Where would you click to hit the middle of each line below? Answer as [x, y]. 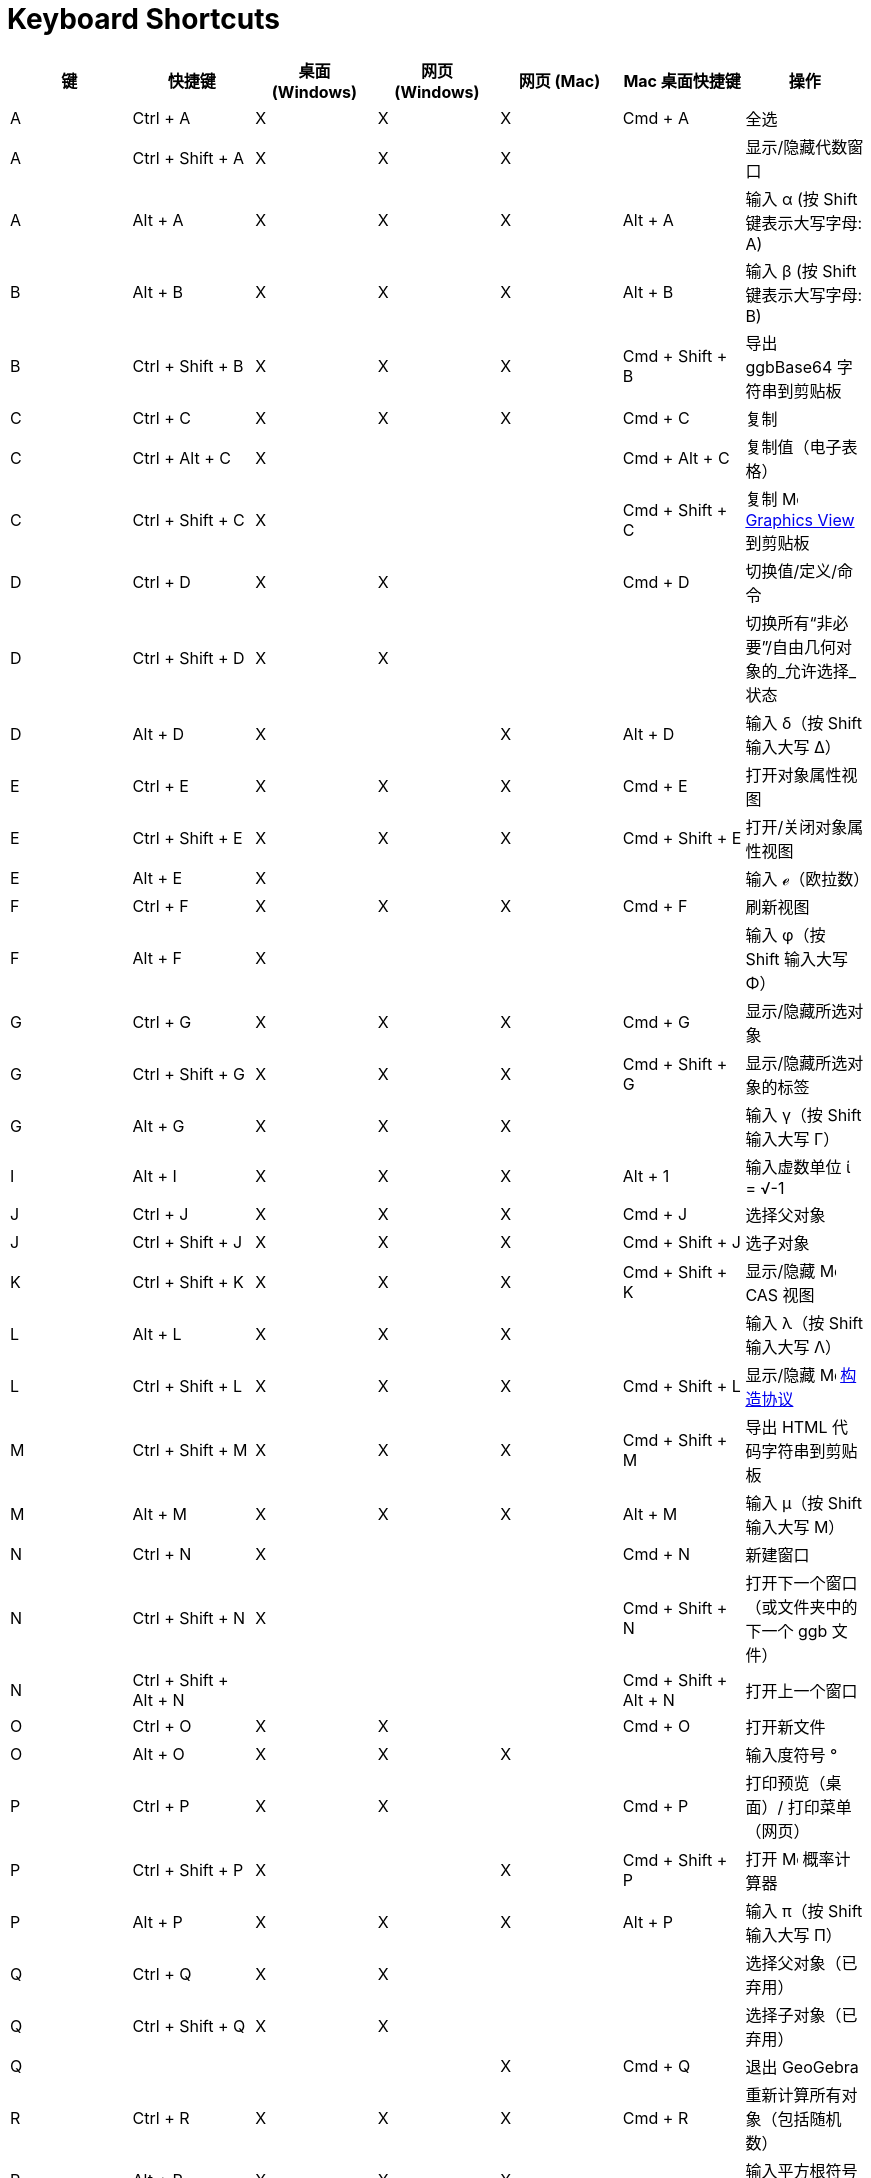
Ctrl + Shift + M [190, 1449]
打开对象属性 [793, 774]
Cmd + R [655, 2117]
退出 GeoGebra [802, 2066]
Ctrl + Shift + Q [189, 2025]
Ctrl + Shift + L [187, 1385]
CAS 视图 [780, 1294]
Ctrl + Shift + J [187, 1241]
